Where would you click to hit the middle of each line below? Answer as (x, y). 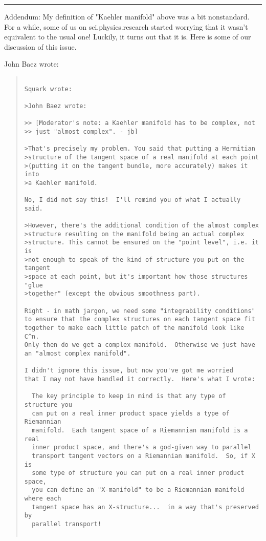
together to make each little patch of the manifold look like (134, 328)
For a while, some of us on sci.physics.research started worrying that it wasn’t (126, 26)
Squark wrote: (48, 89)
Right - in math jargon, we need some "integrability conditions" (140, 311)
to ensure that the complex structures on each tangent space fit (140, 319)
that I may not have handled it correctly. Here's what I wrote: (140, 379)
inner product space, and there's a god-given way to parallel (142, 448)
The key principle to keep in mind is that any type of (129, 396)
